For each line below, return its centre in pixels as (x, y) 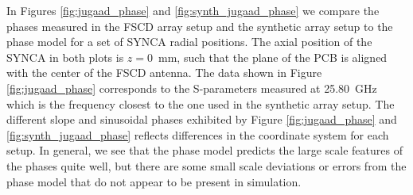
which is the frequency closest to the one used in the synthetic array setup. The (201, 103)
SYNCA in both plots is (65, 57)
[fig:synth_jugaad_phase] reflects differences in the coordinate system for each (198, 134)
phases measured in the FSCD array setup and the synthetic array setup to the (200, 26)
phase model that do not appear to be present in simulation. (154, 181)
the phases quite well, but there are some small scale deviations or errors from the (206, 165)
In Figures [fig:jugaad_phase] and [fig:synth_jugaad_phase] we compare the (193, 10)
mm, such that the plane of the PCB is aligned (273, 57)
